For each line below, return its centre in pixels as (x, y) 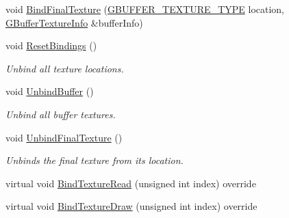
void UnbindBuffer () (50, 91)
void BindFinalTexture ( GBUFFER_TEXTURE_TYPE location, (145, 9)
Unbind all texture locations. (65, 68)
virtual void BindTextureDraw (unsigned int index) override (131, 206)
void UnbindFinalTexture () (64, 137)
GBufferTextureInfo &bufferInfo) (74, 22)
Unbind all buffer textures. (61, 114)
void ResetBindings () (51, 45)
